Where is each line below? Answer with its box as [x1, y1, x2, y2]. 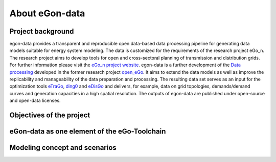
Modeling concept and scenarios [9, 143, 117, 152]
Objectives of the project [9, 111, 90, 119]
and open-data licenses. [9, 97, 61, 104]
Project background [9, 27, 74, 36]
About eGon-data [9, 8, 85, 19]
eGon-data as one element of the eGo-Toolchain [9, 127, 166, 136]
